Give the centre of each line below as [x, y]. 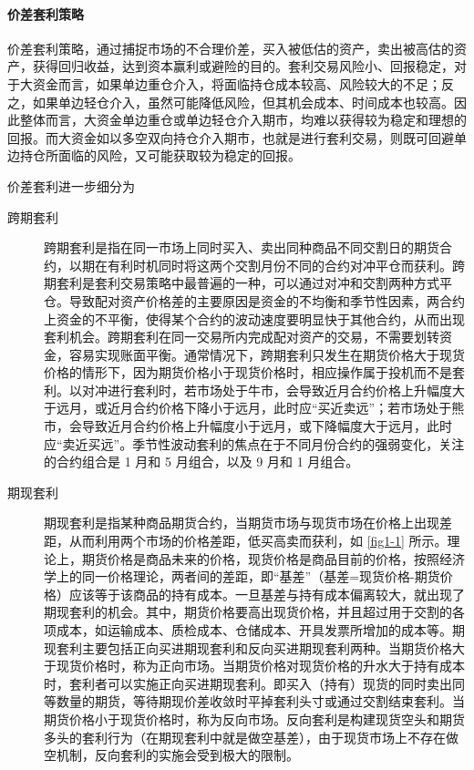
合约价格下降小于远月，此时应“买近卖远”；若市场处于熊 [299, 408]
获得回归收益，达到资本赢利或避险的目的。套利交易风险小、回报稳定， [243, 66]
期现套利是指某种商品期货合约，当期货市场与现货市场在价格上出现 [242, 523]
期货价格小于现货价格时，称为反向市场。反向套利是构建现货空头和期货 [254, 719]
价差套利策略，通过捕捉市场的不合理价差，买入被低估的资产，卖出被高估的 [231, 48]
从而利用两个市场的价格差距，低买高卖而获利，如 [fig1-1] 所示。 [258, 541]
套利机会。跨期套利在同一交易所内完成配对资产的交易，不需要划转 [242, 337]
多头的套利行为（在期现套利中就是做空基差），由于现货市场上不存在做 [251, 737]
